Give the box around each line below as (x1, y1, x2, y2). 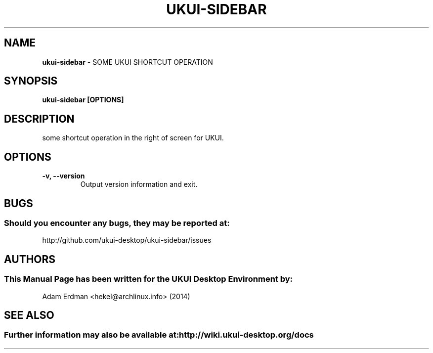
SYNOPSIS (4, 75, 58, 88)
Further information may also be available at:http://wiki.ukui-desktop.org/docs (4, 330, 314, 340)
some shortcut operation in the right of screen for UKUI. (42, 133, 224, 142)
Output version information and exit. (80, 180, 198, 189)
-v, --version (42, 172, 85, 180)
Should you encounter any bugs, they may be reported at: (4, 218, 230, 228)
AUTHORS (4, 253, 56, 265)
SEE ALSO (4, 309, 54, 321)
